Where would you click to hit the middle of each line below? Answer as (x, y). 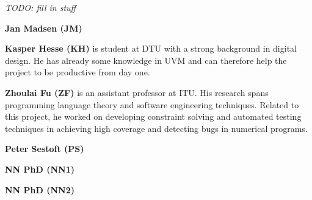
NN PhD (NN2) (40, 189)
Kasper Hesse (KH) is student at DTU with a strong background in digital (151, 48)
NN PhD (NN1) (40, 169)
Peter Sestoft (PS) (45, 149)
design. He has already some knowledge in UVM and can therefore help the (146, 60)
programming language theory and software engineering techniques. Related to (152, 104)
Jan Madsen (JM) (44, 28)
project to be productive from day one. (78, 72)
